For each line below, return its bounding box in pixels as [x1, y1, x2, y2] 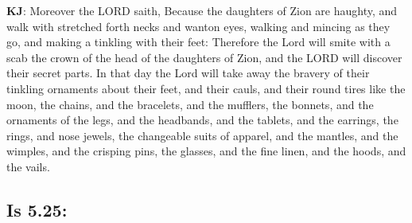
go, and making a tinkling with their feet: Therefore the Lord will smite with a [6, 33, 391, 50]
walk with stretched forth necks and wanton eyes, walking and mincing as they [6, 18, 391, 34]
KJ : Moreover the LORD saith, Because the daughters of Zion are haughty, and [6, 2, 398, 18]
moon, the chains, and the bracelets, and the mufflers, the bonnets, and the [6, 96, 374, 112]
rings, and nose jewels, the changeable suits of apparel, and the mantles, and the [6, 127, 398, 143]
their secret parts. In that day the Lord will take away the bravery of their [6, 65, 370, 81]
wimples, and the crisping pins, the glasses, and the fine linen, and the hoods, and [6, 143, 406, 159]
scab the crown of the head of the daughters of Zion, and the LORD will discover [6, 49, 402, 65]
